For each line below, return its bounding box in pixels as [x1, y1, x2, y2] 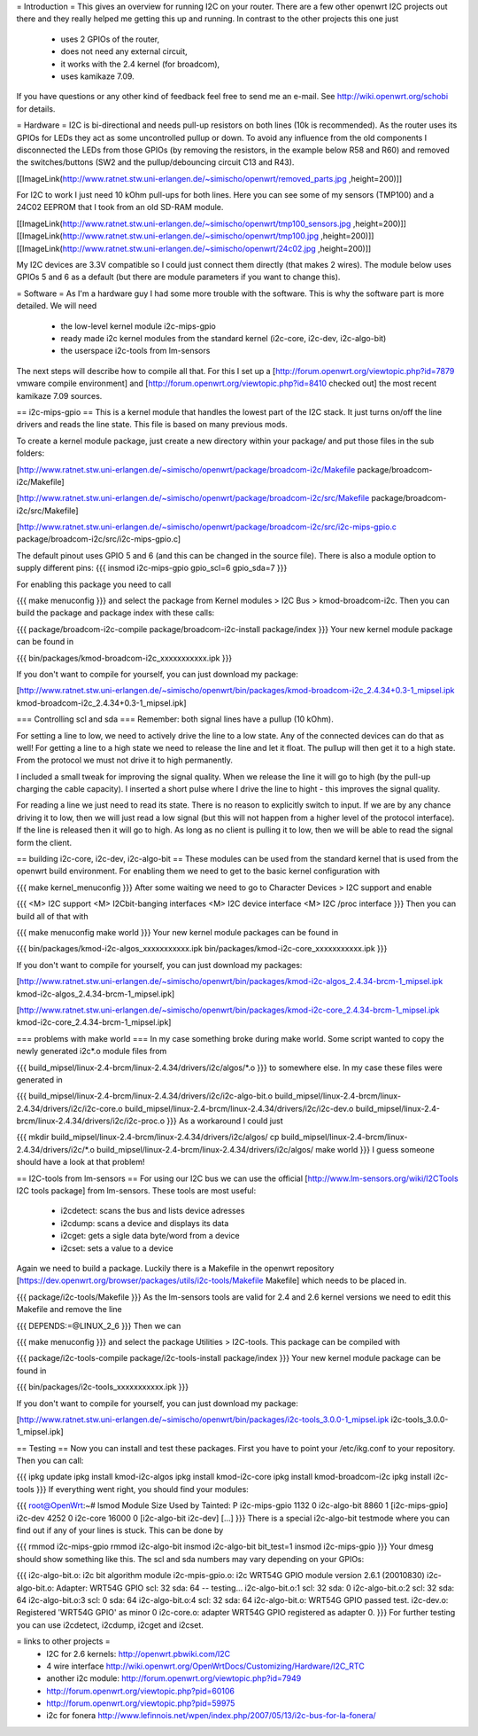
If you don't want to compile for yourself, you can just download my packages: [16, 959, 303, 970]
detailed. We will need [16, 301, 97, 311]
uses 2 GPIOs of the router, [60, 34, 160, 44]
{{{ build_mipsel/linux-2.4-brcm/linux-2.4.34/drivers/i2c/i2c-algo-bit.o [16, 1091, 274, 1101]
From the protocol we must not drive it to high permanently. [16, 755, 234, 766]
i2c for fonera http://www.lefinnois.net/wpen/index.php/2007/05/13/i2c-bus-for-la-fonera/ [46, 1710, 376, 1721]
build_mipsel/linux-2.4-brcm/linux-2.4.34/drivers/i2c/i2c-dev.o [124, 1103, 354, 1114]
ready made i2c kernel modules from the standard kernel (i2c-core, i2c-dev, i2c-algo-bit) [60, 332, 387, 343]
